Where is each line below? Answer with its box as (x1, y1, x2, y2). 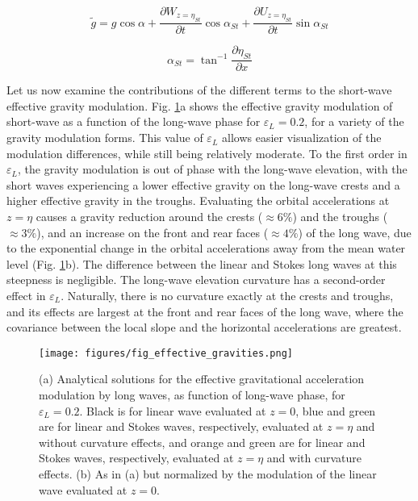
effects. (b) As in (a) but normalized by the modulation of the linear (39, 465, 377, 482)
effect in (6, 286, 46, 303)
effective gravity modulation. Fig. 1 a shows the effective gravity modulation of (6, 97, 393, 114)
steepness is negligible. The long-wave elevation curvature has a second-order (6, 271, 386, 288)
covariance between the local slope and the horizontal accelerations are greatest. (6, 319, 402, 336)
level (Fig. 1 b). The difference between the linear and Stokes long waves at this (6, 255, 397, 272)
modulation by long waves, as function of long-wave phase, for (39, 386, 345, 403)
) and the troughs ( (292, 208, 388, 225)
